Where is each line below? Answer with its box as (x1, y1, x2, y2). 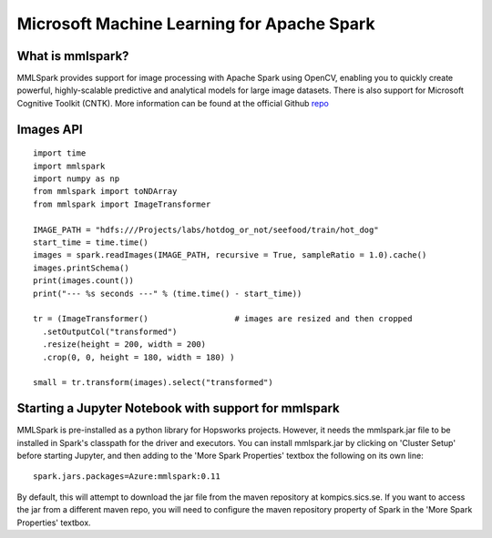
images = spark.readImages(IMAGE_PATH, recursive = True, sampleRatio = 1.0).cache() (33, 250, 427, 260)
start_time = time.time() (33, 237, 149, 248)
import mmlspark (33, 160, 106, 171)
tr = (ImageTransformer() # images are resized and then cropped (33, 314, 413, 324)
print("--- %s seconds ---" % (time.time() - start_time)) (33, 288, 302, 299)
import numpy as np (33, 174, 120, 184)
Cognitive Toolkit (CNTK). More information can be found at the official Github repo (16, 97, 330, 108)
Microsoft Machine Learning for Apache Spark (16, 14, 375, 34)
